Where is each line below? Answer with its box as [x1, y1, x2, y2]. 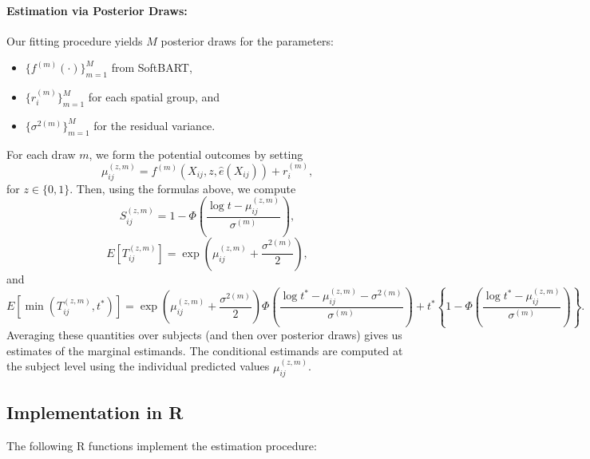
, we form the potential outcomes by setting [89, 145, 303, 162]
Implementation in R [6, 400, 184, 425]
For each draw [6, 145, 76, 162]
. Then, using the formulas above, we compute [69, 180, 296, 196]
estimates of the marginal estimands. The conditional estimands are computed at [6, 342, 403, 358]
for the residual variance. [93, 117, 216, 133]
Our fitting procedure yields [6, 32, 143, 49]
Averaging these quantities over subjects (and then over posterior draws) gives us [6, 326, 402, 343]
